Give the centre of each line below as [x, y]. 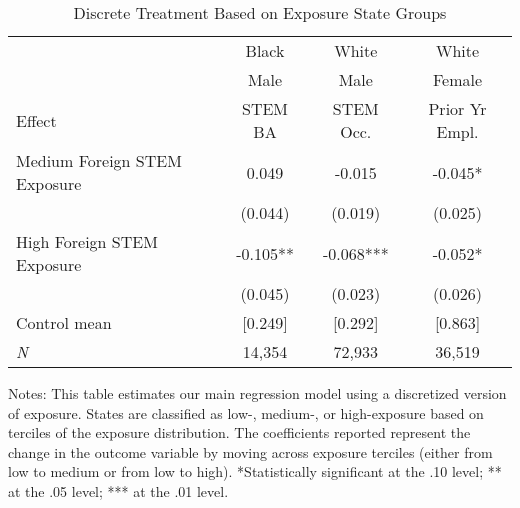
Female [458, 79]
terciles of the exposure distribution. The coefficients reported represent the [239, 432]
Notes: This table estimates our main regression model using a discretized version [257, 393]
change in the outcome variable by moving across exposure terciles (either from [250, 451]
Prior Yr [457, 108]
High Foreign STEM [87, 241]
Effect [36, 120]
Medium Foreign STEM [99, 160]
